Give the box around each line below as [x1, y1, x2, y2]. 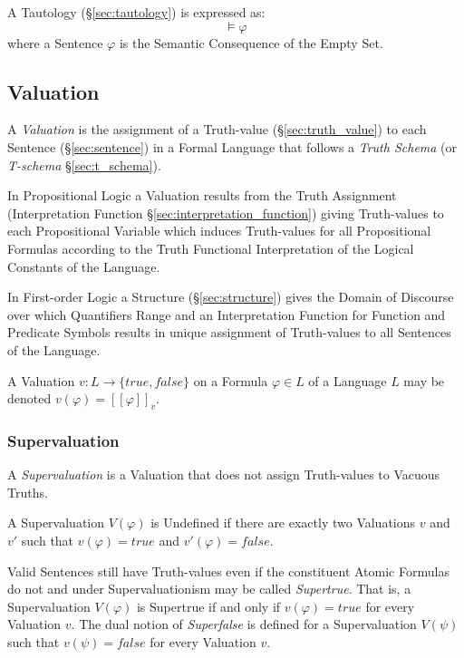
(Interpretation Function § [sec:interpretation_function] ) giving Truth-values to [7, 203, 444, 222]
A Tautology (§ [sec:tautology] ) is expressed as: [7, 3, 266, 21]
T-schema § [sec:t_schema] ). [7, 155, 161, 174]
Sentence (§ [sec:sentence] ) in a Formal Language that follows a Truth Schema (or [7, 137, 458, 156]
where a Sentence [7, 33, 103, 52]
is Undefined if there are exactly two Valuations [150, 513, 416, 532]
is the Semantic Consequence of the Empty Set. [119, 33, 383, 52]
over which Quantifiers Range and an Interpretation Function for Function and [7, 305, 446, 324]
